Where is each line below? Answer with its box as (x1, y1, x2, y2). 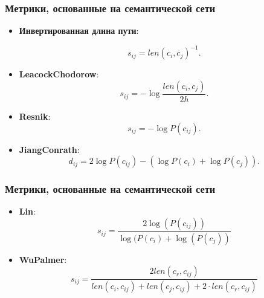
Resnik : (19, 109, 51, 122)
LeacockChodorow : (19, 68, 99, 80)
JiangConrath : (19, 143, 80, 155)
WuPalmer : (19, 253, 67, 265)
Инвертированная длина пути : (19, 24, 139, 37)
